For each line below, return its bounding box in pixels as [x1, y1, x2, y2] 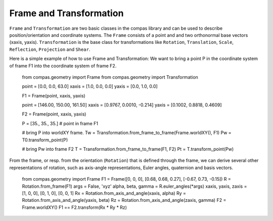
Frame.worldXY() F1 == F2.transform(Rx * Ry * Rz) [22, 204, 127, 210]
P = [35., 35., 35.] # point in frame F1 [22, 120, 99, 126]
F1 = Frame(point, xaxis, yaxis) [22, 92, 85, 98]
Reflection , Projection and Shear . [9, 46, 90, 52]
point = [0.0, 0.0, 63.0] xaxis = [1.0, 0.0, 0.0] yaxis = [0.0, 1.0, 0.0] [22, 83, 158, 89]
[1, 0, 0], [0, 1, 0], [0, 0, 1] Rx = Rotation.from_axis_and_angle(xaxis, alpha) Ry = [22, 190, 187, 196]
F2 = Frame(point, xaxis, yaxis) [22, 111, 86, 117]
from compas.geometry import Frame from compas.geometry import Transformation [22, 74, 198, 80]
